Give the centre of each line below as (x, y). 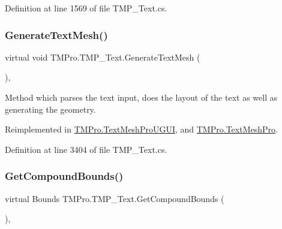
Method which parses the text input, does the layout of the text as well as (141, 97)
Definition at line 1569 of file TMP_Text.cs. (86, 8)
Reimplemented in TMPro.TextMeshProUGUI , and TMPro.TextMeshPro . (141, 129)
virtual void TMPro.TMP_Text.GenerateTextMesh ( (103, 57)
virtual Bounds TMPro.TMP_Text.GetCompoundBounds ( (115, 198)
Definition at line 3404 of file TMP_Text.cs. (86, 149)
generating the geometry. (50, 109)
